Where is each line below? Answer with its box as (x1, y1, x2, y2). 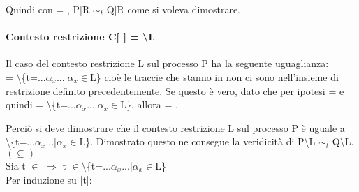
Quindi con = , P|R (6, 2, 90, 16)
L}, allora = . (120, 97, 178, 112)
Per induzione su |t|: (6, 172, 92, 186)
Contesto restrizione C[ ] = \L (6, 29, 155, 44)
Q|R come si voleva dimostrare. (106, 2, 241, 16)
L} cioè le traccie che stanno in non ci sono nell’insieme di (89, 69, 339, 84)
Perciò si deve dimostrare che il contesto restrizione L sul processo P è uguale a (6, 120, 345, 135)
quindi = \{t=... (6, 97, 76, 112)
